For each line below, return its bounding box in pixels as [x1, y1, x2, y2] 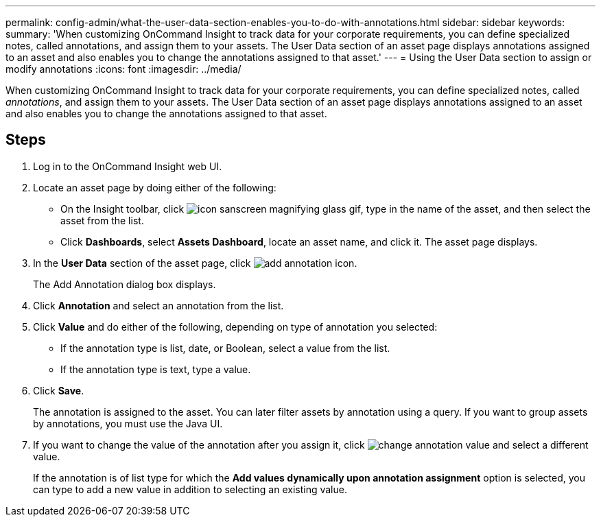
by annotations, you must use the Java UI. [33, 417, 223, 429]
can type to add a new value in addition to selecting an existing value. [33, 483, 347, 495]
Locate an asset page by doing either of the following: [33, 181, 276, 193]
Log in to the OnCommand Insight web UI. [33, 160, 222, 172]
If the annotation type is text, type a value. [60, 363, 251, 375]
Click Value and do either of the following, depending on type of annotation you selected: [33, 320, 438, 333]
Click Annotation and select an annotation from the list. [33, 299, 284, 311]
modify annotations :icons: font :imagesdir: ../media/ [5, 63, 241, 75]
